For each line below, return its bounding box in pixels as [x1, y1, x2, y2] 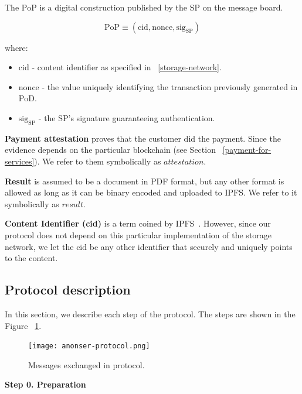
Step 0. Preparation [5, 378, 86, 390]
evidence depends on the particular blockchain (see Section [5, 143, 216, 156]
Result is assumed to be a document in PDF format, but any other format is [5, 174, 284, 187]
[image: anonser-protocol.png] [28, 342, 150, 351]
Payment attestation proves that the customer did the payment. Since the [5, 132, 281, 144]
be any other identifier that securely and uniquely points [89, 240, 293, 252]
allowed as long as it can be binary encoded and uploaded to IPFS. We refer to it [5, 186, 297, 198]
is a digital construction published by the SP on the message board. [39, 1, 283, 13]
